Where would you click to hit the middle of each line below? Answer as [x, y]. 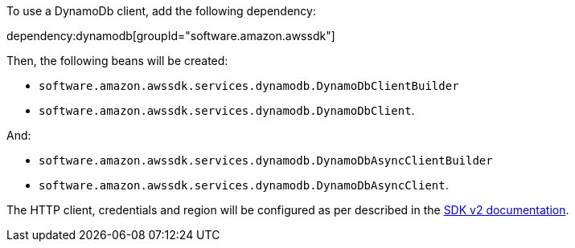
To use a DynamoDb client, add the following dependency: [161, 11]
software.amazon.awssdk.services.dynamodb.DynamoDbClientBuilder [249, 86]
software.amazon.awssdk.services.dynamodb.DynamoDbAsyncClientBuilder [266, 161]
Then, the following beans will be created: [117, 61]
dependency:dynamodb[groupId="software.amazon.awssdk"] [171, 36]
